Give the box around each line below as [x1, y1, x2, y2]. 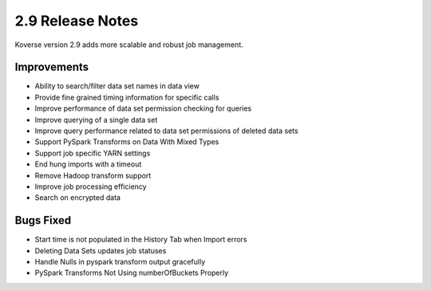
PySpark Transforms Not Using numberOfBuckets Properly [34, 268, 229, 278]
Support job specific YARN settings [34, 148, 151, 158]
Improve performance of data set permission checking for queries [34, 104, 251, 113]
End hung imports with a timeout [34, 159, 142, 169]
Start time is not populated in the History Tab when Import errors [34, 235, 247, 245]
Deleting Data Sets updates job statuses [34, 245, 167, 255]
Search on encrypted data [34, 193, 121, 202]
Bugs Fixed [14, 214, 72, 227]
